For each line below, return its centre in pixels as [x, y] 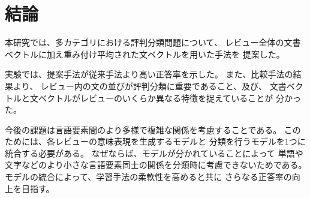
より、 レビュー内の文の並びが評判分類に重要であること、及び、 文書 [150, 85]
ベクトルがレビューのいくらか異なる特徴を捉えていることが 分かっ [169, 97]
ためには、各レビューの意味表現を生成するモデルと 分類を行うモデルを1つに [155, 141]
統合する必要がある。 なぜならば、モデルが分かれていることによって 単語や [154, 153]
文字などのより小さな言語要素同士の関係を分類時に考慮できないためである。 [156, 165]
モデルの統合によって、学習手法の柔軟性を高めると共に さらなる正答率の [148, 177]
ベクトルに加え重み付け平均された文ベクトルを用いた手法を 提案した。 [145, 54]
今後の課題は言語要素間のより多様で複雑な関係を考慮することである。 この [153, 129]
